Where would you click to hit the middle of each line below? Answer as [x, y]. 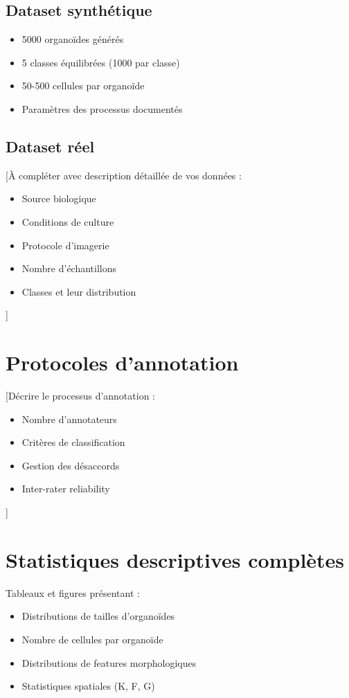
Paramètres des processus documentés [102, 108]
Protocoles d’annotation [122, 363]
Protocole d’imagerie [65, 245]
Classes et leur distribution [79, 291]
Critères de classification [73, 442]
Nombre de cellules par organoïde [92, 639]
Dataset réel [50, 146]
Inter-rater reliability [66, 489]
